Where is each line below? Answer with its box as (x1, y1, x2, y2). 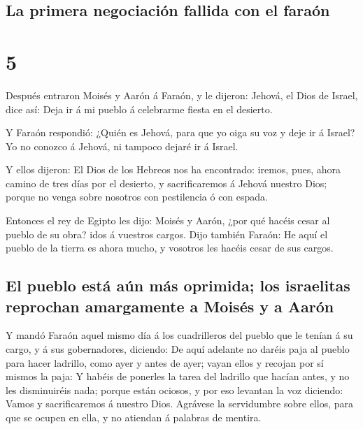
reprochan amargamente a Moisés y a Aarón (6, 295, 334, 317)
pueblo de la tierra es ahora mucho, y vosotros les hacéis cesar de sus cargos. (6, 240, 334, 255)
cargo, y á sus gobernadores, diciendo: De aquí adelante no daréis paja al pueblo (6, 342, 350, 356)
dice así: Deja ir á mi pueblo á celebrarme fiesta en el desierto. (6, 101, 273, 116)
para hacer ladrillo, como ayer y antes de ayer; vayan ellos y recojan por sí (6, 355, 324, 370)
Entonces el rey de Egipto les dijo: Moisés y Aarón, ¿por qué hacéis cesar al (6, 213, 330, 228)
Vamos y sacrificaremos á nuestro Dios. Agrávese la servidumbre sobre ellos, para (6, 396, 353, 411)
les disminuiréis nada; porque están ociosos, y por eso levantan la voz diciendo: (6, 382, 343, 397)
